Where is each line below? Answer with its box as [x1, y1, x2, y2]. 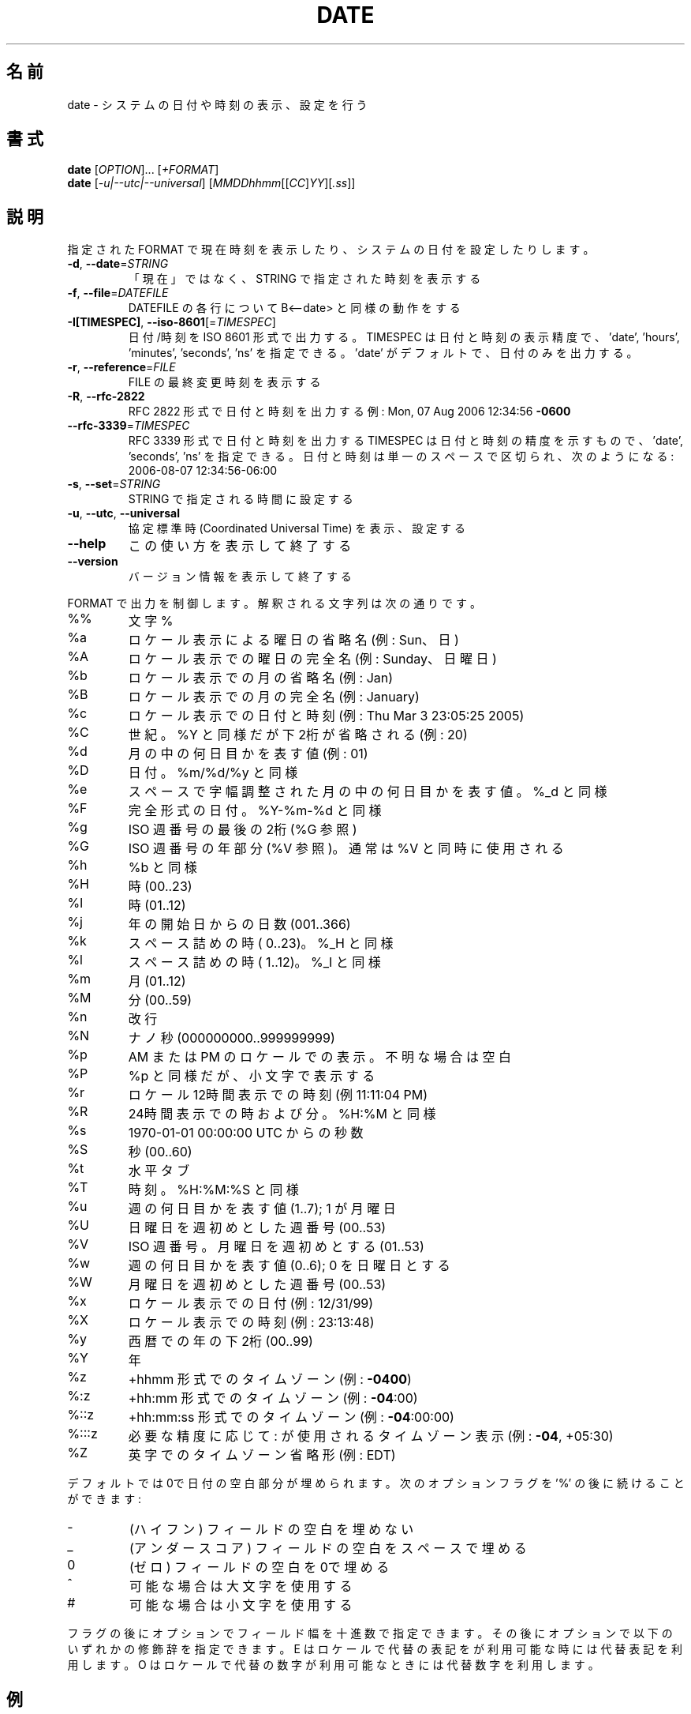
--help [67, 536, 106, 552]
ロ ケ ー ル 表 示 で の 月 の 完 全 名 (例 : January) [128, 689, 420, 705]
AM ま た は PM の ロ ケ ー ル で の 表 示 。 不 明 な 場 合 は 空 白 [128, 1049, 511, 1066]
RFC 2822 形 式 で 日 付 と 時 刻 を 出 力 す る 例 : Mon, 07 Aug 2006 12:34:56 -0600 [128, 404, 571, 419]
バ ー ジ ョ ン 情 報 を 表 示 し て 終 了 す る [128, 569, 352, 584]
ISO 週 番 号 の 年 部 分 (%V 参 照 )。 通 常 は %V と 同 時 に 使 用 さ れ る [128, 840, 564, 857]
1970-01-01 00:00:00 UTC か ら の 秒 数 [128, 1125, 364, 1141]
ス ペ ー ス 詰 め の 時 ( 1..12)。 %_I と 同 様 [128, 954, 381, 971]
